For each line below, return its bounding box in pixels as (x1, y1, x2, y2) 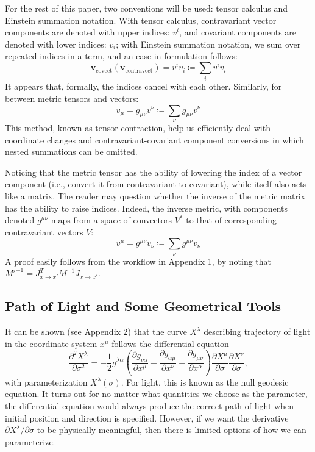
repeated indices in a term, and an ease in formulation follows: (5, 49, 238, 62)
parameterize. (5, 435, 55, 448)
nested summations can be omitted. (5, 145, 138, 158)
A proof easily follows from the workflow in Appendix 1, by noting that (5, 254, 272, 267)
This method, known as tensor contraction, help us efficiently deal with (5, 121, 271, 134)
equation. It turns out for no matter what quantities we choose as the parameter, (5, 387, 308, 400)
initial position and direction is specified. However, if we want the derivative (5, 411, 289, 424)
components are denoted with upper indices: (5, 26, 170, 38)
